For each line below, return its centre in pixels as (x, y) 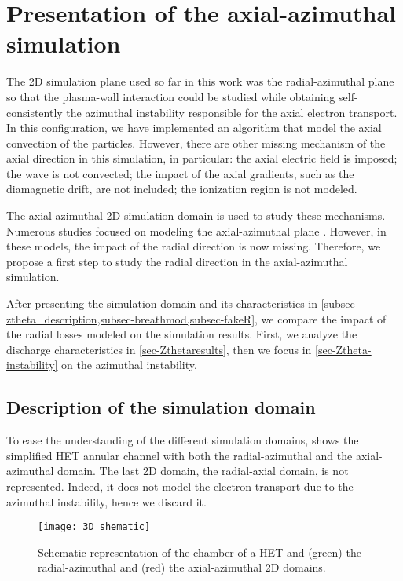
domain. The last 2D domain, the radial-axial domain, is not (203, 471)
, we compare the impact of (321, 318)
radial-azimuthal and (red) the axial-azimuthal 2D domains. (182, 567)
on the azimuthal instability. (129, 365)
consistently (35, 112)
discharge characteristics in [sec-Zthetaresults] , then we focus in (159, 349)
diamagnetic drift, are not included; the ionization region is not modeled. (182, 189)
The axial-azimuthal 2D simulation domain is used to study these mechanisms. (196, 216)
